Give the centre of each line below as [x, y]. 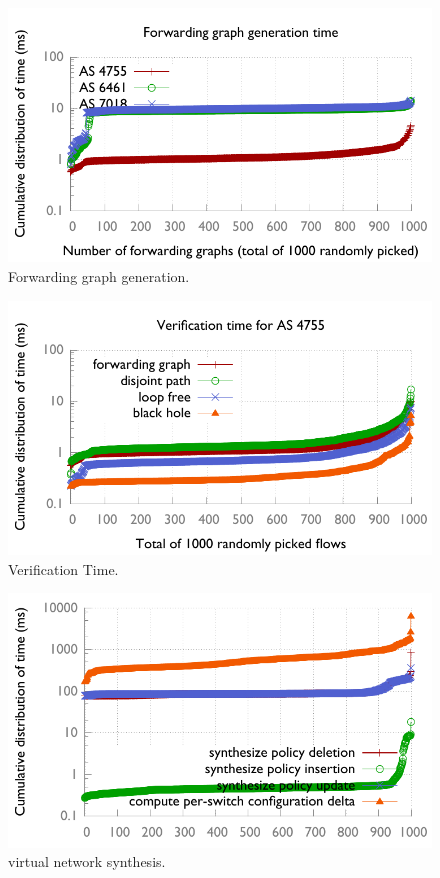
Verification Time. [63, 568]
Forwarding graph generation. [99, 275]
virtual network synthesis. [87, 861]
